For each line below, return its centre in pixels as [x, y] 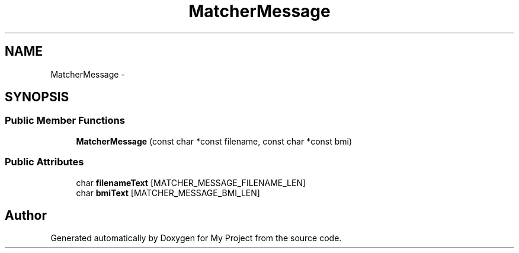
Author [26, 215]
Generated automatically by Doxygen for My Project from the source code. [196, 238]
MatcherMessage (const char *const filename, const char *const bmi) [214, 141]
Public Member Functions [65, 121]
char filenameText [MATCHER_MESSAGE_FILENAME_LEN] [191, 182]
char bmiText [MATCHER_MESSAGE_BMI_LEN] [168, 193]
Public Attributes [44, 162]
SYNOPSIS [37, 97]
